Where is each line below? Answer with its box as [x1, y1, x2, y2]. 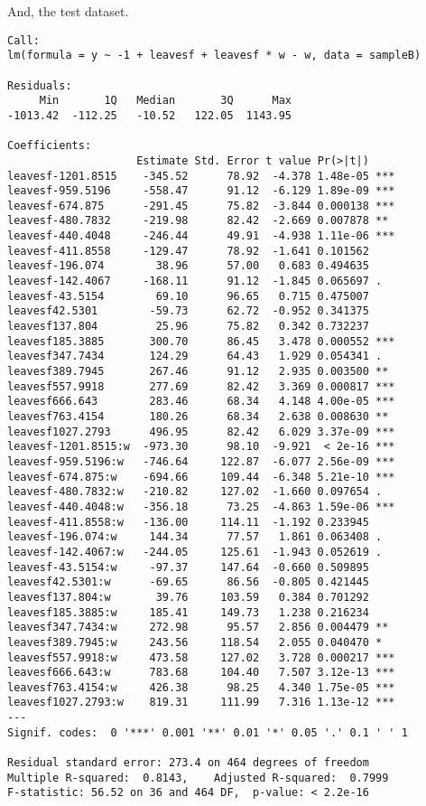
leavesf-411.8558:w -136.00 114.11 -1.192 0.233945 [7, 515, 369, 529]
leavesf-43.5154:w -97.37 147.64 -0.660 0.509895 [7, 560, 369, 574]
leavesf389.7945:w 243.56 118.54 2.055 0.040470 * [7, 635, 383, 649]
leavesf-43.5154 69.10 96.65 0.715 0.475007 [7, 289, 369, 303]
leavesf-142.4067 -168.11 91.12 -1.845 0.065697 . [7, 275, 383, 288]
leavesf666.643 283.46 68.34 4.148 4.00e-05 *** [7, 395, 395, 408]
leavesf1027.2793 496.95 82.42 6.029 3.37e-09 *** [7, 425, 395, 438]
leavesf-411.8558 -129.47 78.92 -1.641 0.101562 [7, 244, 369, 258]
